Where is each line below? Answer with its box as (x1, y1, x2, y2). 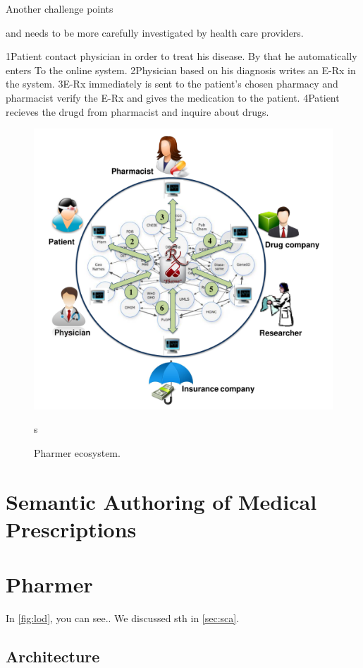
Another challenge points (6, 1, 113, 16)
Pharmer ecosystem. (34, 445, 121, 460)
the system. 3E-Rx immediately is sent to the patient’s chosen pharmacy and (6, 76, 338, 91)
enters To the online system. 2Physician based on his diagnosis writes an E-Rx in (6, 62, 356, 77)
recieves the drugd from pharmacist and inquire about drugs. (6, 104, 269, 119)
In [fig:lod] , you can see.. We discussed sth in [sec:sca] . (6, 611, 240, 626)
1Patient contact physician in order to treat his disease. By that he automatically (6, 49, 357, 64)
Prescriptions (6, 514, 137, 543)
